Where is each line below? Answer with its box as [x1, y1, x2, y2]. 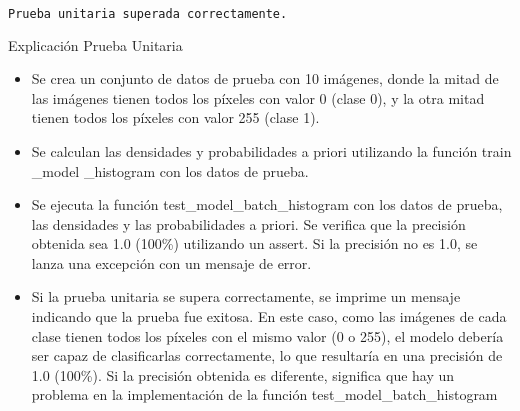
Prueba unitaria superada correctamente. [8, 6, 288, 21]
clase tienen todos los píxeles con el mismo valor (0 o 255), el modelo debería [31, 325, 504, 346]
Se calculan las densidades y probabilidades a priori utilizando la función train [31, 140, 512, 161]
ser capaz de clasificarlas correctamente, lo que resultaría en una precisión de [31, 345, 503, 366]
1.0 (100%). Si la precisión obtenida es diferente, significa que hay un [31, 364, 455, 385]
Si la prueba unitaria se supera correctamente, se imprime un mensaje [31, 286, 461, 307]
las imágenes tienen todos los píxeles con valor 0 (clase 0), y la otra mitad [31, 87, 485, 108]
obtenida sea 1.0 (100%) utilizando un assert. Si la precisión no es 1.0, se [31, 233, 478, 254]
